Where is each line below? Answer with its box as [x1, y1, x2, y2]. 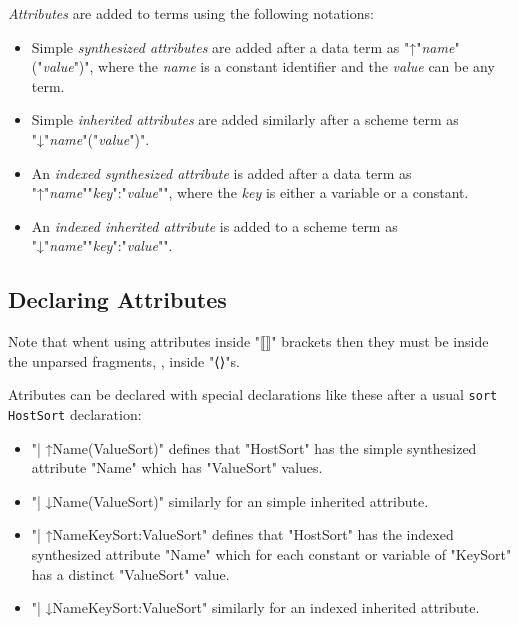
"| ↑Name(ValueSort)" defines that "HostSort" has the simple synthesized [31, 437, 477, 458]
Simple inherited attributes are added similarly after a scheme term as [31, 109, 459, 130]
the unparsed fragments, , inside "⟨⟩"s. [8, 350, 240, 371]
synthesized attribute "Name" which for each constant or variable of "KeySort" [31, 544, 512, 565]
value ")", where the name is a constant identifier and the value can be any [42, 56, 495, 77]
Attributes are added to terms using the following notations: [8, 3, 374, 23]
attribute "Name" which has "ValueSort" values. [31, 457, 323, 478]
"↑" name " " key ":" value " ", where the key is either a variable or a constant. [31, 182, 469, 203]
